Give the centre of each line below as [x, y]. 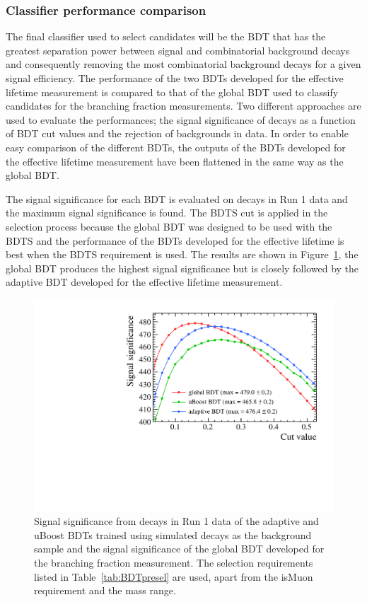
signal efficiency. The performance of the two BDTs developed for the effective [175, 78]
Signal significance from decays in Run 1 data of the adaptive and [176, 521]
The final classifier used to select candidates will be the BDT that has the [166, 36]
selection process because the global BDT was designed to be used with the [169, 226]
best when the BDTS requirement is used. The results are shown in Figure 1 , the [182, 254]
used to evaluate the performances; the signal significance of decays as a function [181, 119]
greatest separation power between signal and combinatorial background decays [178, 50]
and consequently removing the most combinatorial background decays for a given [183, 64]
